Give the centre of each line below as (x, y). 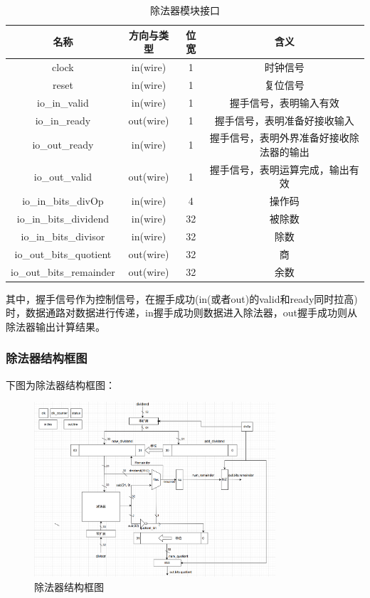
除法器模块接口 (185, 10)
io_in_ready (63, 120)
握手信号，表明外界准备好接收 (279, 138)
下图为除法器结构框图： (60, 384)
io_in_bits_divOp (63, 201)
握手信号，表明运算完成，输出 (279, 169)
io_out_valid (63, 176)
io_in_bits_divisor (63, 236)
